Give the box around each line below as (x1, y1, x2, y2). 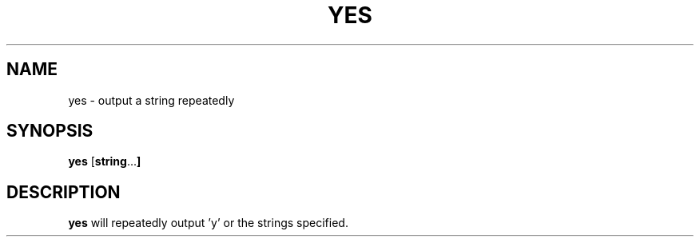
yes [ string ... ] (68, 154, 141, 169)
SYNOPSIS (6, 121, 93, 141)
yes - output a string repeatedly (68, 93, 235, 107)
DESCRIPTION (6, 181, 121, 202)
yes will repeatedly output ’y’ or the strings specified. (68, 216, 348, 230)
